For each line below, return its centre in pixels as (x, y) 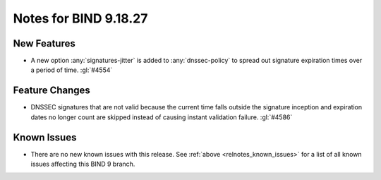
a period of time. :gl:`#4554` (72, 70)
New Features (44, 43)
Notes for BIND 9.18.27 (80, 18)
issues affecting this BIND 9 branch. (83, 164)
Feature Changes (52, 91)
